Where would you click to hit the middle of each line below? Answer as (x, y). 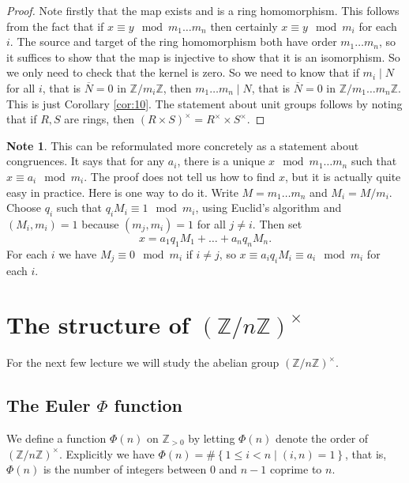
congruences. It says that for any (86, 161)
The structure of (98, 325)
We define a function (56, 438)
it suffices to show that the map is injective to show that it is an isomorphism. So (203, 57)
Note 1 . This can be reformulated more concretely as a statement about (183, 145)
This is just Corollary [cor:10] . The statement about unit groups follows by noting (204, 103)
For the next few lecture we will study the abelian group (143, 362)
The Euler (49, 405)
